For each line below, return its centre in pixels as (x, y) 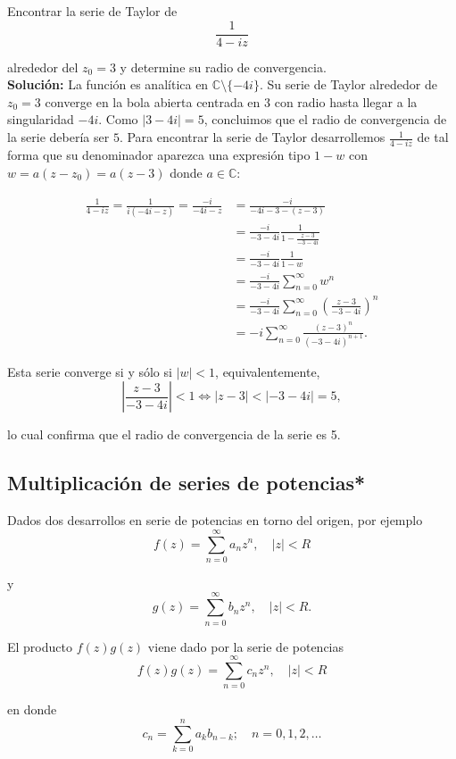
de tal (433, 137)
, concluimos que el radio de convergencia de (325, 119)
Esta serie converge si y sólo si (90, 371)
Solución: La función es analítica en (108, 84)
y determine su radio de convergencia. (223, 67)
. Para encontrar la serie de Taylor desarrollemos (252, 137)
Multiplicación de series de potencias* (187, 483)
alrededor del (43, 67)
